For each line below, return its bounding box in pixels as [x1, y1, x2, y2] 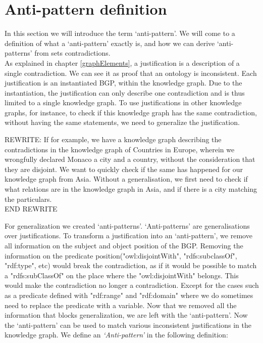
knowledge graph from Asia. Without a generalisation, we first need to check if [5, 174, 248, 184]
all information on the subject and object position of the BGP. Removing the [5, 240, 243, 250]
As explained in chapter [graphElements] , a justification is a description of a [5, 57, 240, 68]
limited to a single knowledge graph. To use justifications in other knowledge [5, 97, 242, 108]
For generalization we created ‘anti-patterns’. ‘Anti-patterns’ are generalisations [5, 220, 250, 231]
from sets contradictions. [34, 48, 111, 58]
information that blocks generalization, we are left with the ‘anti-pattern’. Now [5, 310, 248, 320]
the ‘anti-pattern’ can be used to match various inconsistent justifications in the [5, 319, 251, 330]
